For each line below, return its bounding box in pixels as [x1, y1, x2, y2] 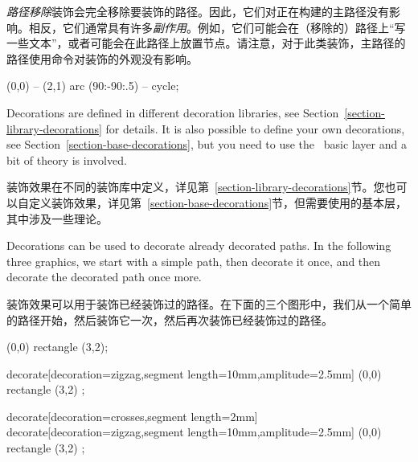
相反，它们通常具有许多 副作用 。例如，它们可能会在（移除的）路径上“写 [28, 18, 406, 35]
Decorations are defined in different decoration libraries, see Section [6, 104, 339, 121]
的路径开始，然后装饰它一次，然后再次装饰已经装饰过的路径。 [6, 311, 333, 328]
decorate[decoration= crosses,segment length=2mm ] [6, 407, 258, 424]
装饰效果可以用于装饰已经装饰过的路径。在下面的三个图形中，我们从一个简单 [6, 295, 412, 312]
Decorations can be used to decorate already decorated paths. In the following [6, 237, 391, 254]
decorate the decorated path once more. [6, 268, 202, 285]
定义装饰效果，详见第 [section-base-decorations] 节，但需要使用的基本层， [28, 194, 408, 211]
